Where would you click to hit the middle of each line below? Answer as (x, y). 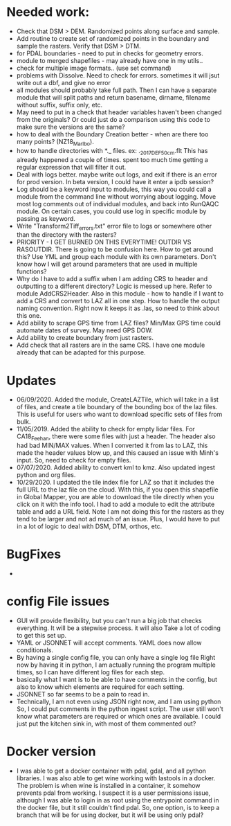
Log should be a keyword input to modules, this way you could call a (114, 189)
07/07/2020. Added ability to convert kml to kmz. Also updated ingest (116, 467)
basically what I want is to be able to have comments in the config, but (117, 679)
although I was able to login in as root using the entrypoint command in (118, 800)
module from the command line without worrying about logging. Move (116, 196)
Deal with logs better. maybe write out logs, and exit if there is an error (117, 174)
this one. (29, 316)
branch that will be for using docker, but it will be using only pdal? (110, 815)
